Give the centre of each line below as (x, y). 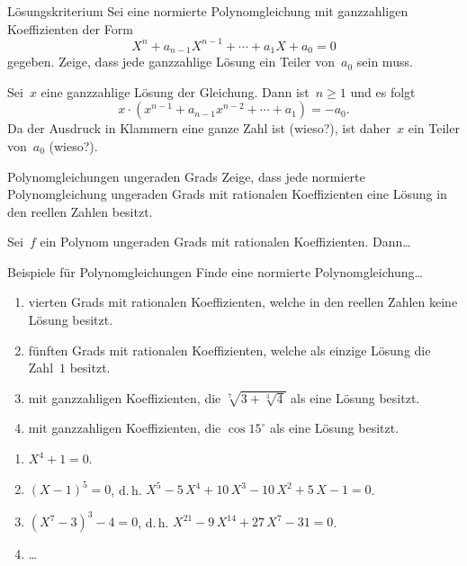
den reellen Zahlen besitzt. (80, 211)
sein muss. (385, 62)
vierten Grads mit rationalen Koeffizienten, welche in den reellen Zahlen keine (243, 302)
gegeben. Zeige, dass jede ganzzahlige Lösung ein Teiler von (171, 62)
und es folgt (383, 91)
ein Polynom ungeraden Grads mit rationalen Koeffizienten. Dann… (225, 242)
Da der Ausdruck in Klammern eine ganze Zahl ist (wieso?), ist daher (199, 128)
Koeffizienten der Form (70, 28)
